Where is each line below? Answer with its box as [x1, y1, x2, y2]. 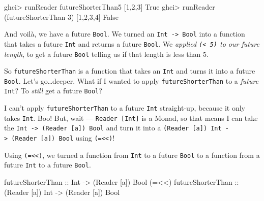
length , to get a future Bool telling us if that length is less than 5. [4, 48, 209, 59]
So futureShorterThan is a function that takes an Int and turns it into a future [4, 65, 255, 76]
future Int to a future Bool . [4, 159, 91, 170]
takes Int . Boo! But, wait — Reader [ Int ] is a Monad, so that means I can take [4, 112, 258, 123]
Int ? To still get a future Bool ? [4, 85, 102, 96]
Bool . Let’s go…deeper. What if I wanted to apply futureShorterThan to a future [4, 75, 259, 86]
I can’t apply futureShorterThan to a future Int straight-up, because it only [4, 103, 246, 113]
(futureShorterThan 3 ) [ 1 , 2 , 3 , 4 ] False [4, 11, 119, 22]
